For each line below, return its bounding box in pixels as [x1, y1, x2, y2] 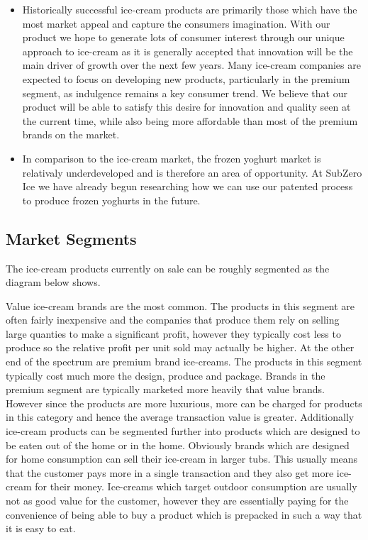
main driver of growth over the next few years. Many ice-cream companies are [22, 57, 361, 72]
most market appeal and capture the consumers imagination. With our [22, 16, 330, 31]
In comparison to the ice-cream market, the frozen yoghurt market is [22, 150, 321, 165]
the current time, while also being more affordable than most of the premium [22, 113, 358, 128]
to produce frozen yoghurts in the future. [22, 192, 201, 207]
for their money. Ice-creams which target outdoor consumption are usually [35, 479, 357, 494]
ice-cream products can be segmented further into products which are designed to [6, 424, 360, 439]
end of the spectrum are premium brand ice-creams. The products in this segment [6, 354, 362, 369]
